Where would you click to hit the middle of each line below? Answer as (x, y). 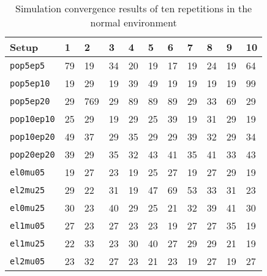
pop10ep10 (32, 119)
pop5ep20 (30, 101)
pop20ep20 (32, 154)
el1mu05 (28, 225)
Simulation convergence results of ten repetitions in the (134, 8)
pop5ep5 (28, 65)
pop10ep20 (32, 136)
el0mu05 (28, 172)
